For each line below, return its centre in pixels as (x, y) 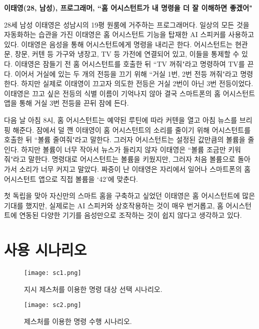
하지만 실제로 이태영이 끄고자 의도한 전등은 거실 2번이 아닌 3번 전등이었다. (137, 83)
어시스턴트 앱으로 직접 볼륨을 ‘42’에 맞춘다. (71, 179)
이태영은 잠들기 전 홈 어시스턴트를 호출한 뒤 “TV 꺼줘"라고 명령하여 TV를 (130, 63)
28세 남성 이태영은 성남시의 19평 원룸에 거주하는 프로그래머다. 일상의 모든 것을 (127, 24)
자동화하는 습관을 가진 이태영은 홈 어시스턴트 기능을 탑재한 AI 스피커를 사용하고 (129, 34)
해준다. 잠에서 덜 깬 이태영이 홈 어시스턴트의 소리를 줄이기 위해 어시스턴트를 (132, 129)
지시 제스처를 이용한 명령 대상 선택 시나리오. (93, 289)
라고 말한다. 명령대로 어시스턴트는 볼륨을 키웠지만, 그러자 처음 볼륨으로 (124, 159)
